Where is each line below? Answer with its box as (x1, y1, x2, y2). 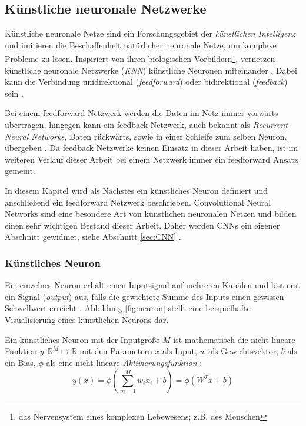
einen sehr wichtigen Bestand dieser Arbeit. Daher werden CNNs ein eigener (5, 219, 280, 231)
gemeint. (5, 164, 35, 177)
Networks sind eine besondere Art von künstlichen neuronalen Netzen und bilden (5, 207, 297, 220)
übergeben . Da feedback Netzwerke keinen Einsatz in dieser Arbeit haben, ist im (5, 141, 298, 154)
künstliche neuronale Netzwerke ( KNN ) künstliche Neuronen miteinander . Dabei (5, 64, 297, 76)
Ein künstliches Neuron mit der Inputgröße (5, 333, 160, 345)
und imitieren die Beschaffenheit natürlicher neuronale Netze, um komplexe (5, 38, 277, 51)
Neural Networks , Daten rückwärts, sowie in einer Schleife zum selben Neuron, (5, 130, 287, 142)
